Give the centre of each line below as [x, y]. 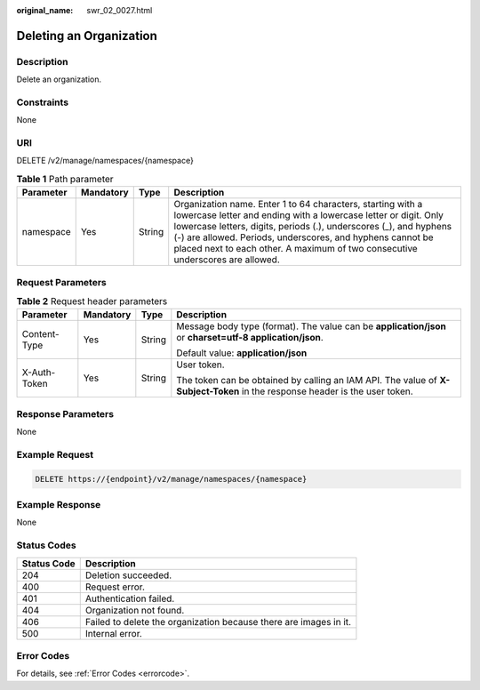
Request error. [115, 587]
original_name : [45, 10]
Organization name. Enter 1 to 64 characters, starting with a [298, 205]
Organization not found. [135, 610]
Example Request [55, 454]
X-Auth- [39, 373]
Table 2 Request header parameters [92, 301]
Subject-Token [208, 391]
